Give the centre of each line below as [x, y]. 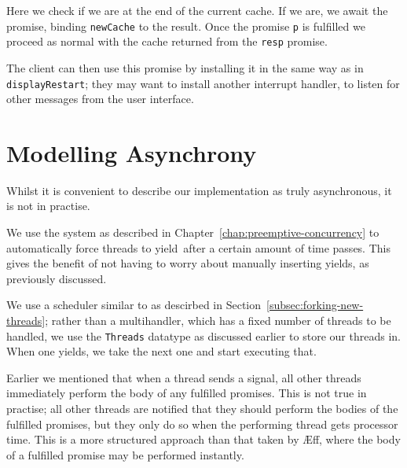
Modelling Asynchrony [132, 152]
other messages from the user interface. [100, 99]
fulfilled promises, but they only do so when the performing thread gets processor [202, 424]
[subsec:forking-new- [315, 305]
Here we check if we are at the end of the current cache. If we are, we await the [197, 10]
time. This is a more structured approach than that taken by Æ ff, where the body [203, 439]
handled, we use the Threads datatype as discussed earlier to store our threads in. [203, 335]
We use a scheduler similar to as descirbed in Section [134, 305]
